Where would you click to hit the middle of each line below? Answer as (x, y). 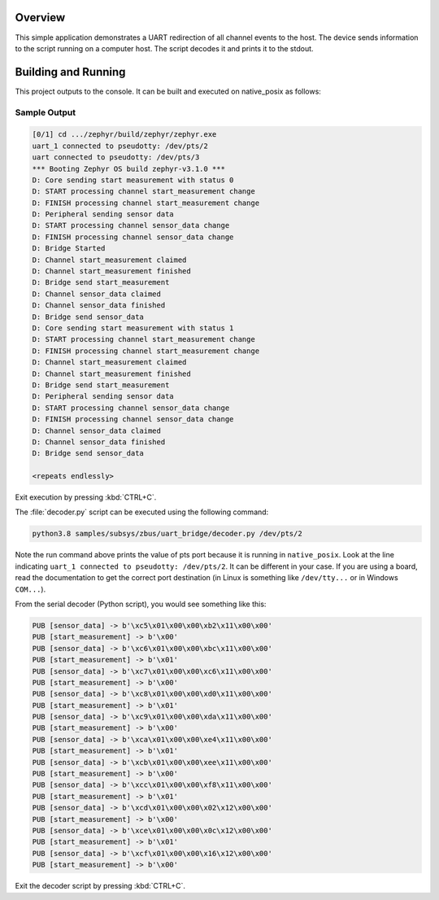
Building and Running (70, 72)
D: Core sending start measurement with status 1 (133, 328)
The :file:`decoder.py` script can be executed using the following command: (142, 512)
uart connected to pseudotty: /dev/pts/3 (116, 157)
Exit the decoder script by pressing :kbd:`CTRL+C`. (100, 886)
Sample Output (46, 112)
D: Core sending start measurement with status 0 (133, 180)
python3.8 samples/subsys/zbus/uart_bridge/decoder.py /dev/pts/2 (167, 534)
